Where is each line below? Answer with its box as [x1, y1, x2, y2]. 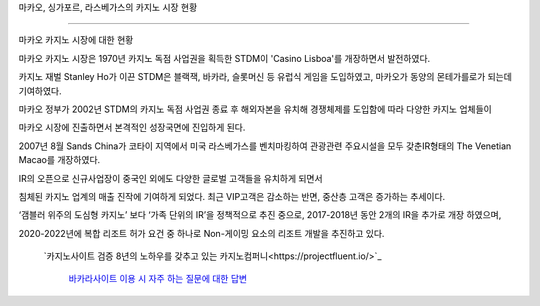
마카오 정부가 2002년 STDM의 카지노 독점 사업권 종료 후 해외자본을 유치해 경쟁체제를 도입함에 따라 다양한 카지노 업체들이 [18, 103, 492, 115]
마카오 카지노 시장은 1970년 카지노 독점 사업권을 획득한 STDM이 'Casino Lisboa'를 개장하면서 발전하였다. [18, 52, 431, 64]
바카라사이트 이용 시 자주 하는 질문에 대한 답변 [68, 273, 248, 285]
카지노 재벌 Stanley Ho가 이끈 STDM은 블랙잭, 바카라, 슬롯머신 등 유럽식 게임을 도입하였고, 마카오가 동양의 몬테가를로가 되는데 [18, 71, 512, 83]
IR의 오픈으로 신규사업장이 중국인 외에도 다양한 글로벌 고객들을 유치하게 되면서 [18, 172, 324, 184]
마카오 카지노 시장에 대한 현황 [18, 34, 134, 46]
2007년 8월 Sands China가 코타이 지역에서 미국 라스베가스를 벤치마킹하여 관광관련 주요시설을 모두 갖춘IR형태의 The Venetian [18, 140, 512, 152]
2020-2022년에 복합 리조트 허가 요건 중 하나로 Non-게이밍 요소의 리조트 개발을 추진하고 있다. [18, 227, 385, 239]
